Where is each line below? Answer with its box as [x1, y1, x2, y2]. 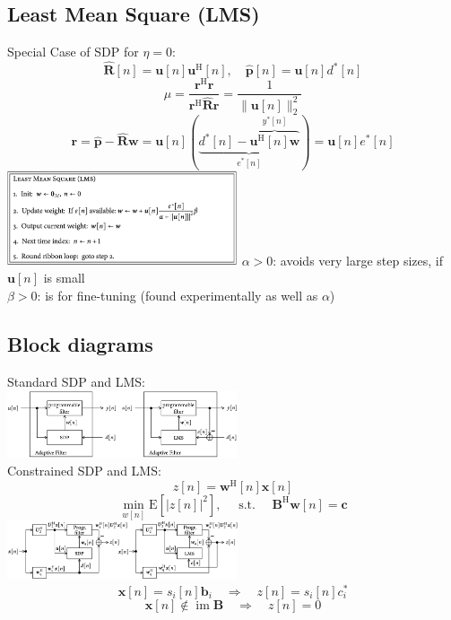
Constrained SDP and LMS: [7, 461, 161, 480]
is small [43, 268, 85, 287]
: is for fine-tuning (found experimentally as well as [37, 285, 318, 304]
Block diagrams [7, 329, 153, 357]
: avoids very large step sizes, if [273, 250, 444, 269]
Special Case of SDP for [7, 42, 139, 61]
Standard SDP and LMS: [7, 371, 145, 390]
